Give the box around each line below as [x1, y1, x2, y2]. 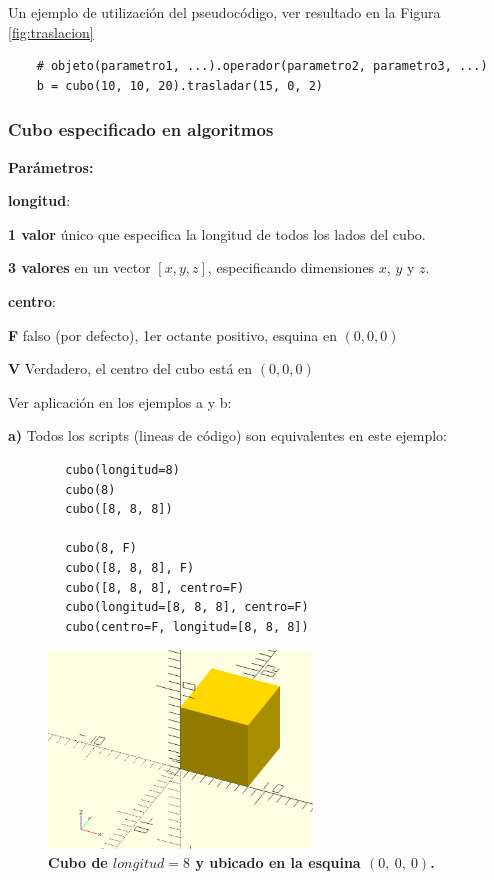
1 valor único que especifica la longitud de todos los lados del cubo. [8, 223, 426, 244]
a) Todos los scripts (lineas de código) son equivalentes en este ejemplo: [8, 425, 447, 446]
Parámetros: [8, 156, 94, 177]
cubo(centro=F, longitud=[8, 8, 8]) [65, 619, 309, 634]
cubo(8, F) [65, 541, 137, 556]
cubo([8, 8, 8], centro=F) [65, 580, 245, 595]
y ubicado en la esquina [195, 852, 361, 873]
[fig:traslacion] [8, 21, 94, 42]
